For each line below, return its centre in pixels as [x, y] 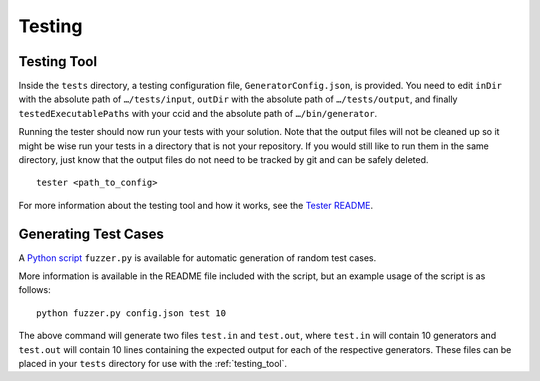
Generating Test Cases [91, 233]
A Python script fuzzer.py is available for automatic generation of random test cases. [197, 257]
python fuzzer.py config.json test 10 [131, 313]
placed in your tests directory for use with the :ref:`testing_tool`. [153, 364]
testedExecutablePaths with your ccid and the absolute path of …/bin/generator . [198, 113]
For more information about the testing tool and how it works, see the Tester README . [196, 205]
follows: [34, 290]
